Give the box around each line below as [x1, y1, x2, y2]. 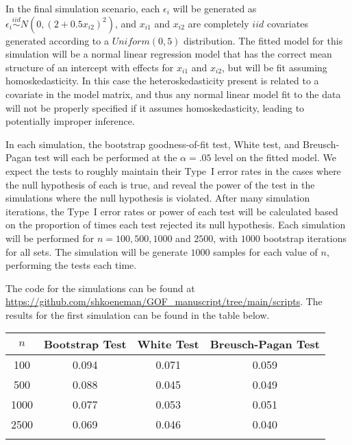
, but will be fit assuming [222, 60, 327, 74]
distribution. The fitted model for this [184, 33, 343, 47]
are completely [188, 16, 249, 30]
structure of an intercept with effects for [5, 60, 174, 74]
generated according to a [5, 33, 109, 47]
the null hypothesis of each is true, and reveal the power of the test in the [5, 177, 315, 191]
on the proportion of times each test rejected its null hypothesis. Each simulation [5, 217, 346, 232]
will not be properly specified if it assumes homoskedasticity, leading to [5, 100, 305, 115]
